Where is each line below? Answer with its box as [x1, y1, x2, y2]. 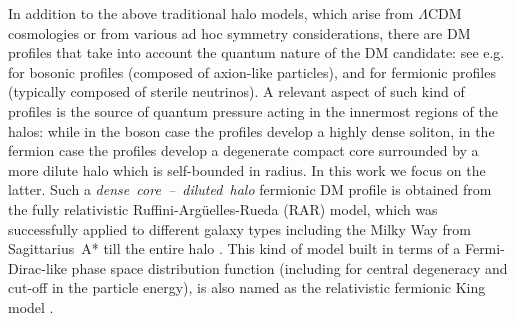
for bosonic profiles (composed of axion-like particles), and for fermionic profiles [8, 61, 496, 82]
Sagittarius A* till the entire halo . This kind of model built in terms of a [8, 238, 461, 259]
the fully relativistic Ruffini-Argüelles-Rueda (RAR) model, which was [8, 198, 438, 219]
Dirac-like [8, 257, 67, 278]
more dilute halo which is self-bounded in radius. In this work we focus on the [8, 159, 486, 180]
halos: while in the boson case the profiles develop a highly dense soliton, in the [8, 120, 495, 141]
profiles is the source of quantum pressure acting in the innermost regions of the [8, 100, 498, 121]
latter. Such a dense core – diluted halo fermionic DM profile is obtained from [8, 179, 492, 200]
